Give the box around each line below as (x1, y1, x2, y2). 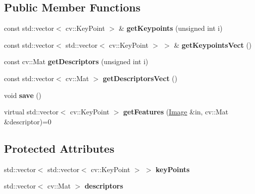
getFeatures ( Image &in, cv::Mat (123, 106, 229, 117)
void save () (4, 90, 42, 100)
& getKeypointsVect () (174, 39, 252, 50)
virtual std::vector (4, 106, 59, 117)
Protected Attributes (4, 140, 115, 156)
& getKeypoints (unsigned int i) (119, 23, 223, 33)
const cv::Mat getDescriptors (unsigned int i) (4, 56, 148, 67)
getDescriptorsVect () (103, 73, 177, 83)
